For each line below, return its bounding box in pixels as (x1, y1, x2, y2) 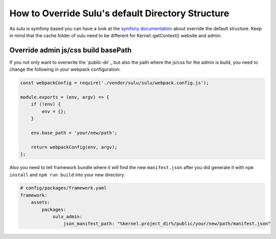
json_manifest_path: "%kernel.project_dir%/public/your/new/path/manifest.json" (63, 221, 271, 227)
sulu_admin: (52, 214, 83, 220)
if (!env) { (31, 101, 61, 107)
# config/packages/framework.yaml (20, 185, 107, 191)
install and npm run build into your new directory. (9, 171, 125, 178)
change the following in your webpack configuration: (9, 66, 121, 72)
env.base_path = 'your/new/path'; (31, 130, 118, 136)
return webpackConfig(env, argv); (31, 144, 118, 150)
